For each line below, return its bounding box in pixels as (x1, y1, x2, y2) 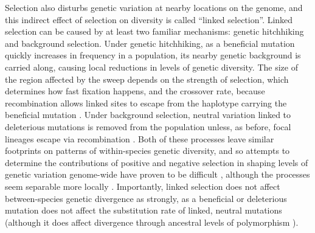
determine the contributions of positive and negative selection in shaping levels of (5, 156, 308, 169)
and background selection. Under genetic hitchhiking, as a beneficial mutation (5, 37, 295, 49)
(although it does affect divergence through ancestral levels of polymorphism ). (5, 215, 299, 228)
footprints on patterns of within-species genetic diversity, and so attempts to (5, 144, 290, 157)
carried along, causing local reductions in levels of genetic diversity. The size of (5, 60, 298, 73)
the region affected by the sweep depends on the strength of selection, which (5, 72, 289, 85)
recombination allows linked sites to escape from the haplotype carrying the (5, 96, 287, 109)
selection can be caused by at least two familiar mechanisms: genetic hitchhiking (5, 25, 304, 38)
